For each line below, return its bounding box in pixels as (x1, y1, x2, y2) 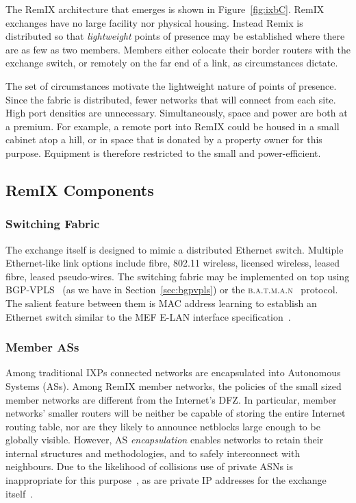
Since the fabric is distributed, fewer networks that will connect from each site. (5, 92, 336, 106)
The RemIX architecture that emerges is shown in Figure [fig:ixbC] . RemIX (5, 2, 325, 16)
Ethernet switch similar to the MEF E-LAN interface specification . (5, 309, 291, 323)
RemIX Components (5, 179, 154, 200)
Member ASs (5, 339, 79, 356)
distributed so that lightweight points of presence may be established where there (5, 29, 345, 43)
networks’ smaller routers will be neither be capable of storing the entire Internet (5, 406, 346, 420)
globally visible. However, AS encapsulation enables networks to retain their (5, 432, 324, 447)
